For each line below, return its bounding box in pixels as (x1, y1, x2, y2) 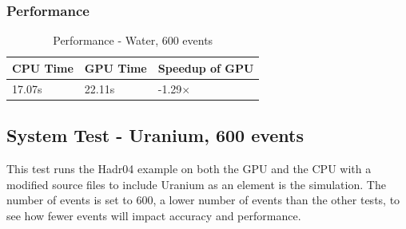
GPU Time (84, 59, 147, 76)
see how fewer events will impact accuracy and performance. (6, 207, 301, 223)
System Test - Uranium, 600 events (6, 123, 304, 148)
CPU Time (12, 59, 74, 76)
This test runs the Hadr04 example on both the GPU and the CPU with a (6, 160, 372, 176)
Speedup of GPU (157, 59, 254, 76)
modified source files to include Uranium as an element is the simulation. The (6, 176, 386, 192)
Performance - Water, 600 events (53, 32, 213, 49)
